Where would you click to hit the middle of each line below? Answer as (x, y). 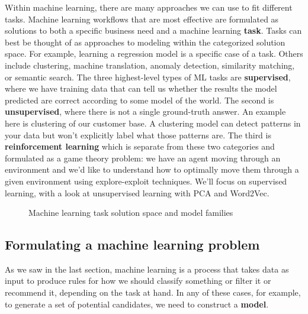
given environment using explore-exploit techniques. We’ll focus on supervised (146, 181)
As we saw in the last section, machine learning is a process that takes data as (147, 269)
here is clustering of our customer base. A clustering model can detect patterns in (153, 123)
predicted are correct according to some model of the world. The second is (139, 100)
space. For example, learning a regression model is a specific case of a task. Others (154, 54)
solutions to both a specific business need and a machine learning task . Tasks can (153, 30)
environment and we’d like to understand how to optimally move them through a (152, 169)
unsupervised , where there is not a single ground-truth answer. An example (145, 111)
